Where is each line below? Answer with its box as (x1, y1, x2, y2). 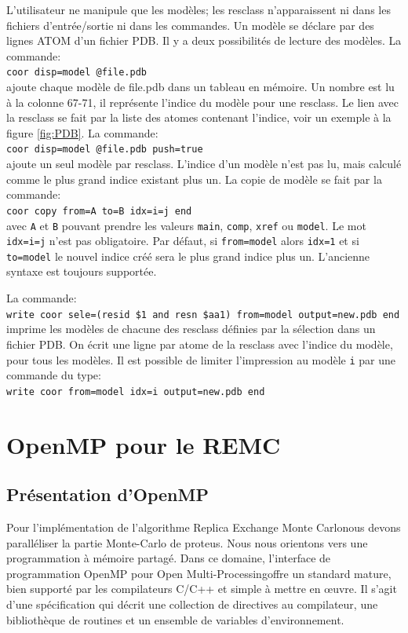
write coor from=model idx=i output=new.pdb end (6, 386, 265, 397)
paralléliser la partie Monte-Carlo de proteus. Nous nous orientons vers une (6, 534, 368, 551)
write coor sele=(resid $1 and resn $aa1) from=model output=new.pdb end (6, 309, 400, 320)
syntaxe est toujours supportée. (6, 263, 157, 280)
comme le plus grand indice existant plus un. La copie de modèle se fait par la (6, 170, 382, 187)
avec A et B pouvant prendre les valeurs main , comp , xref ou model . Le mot (6, 217, 366, 233)
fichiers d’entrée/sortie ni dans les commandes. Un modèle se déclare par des (6, 16, 374, 33)
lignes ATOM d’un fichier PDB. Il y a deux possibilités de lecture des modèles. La (6, 32, 402, 49)
